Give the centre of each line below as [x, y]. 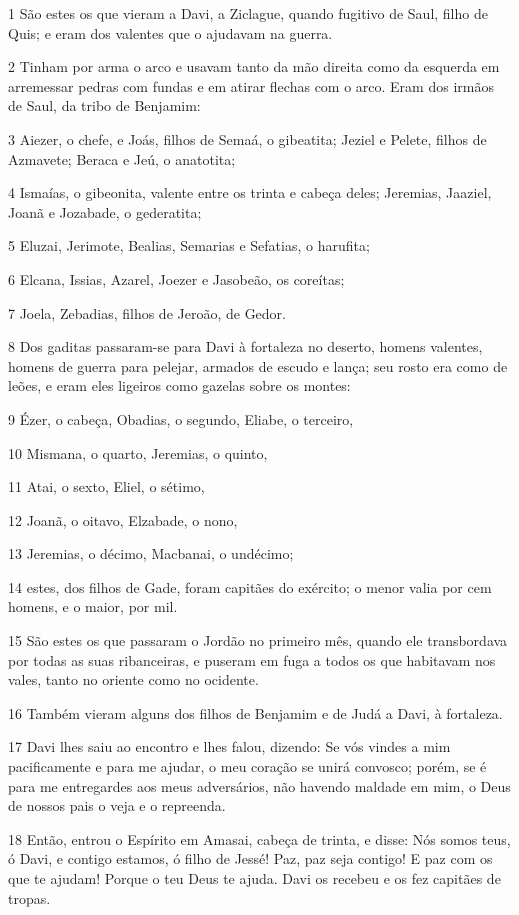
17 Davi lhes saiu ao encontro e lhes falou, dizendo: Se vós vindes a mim [229, 746]
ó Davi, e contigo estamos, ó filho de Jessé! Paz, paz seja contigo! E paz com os [250, 858]
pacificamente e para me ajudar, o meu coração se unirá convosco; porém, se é [247, 766]
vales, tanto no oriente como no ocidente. [133, 679]
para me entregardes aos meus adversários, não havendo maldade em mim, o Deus [259, 785]
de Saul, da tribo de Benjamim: [104, 105]
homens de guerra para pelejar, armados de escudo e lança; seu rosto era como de [258, 365]
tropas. [29, 897]
